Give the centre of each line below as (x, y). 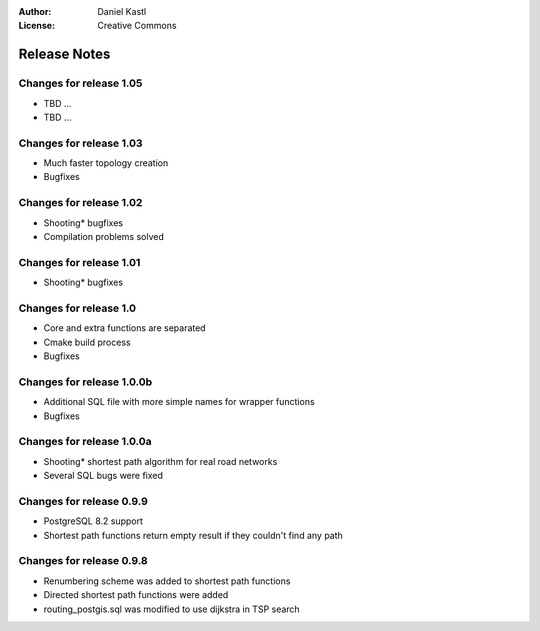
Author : (35, 11)
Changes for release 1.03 (81, 143)
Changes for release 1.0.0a (85, 442)
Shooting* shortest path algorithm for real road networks (160, 461)
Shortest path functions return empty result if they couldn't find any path (193, 535)
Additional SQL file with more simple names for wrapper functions (179, 402)
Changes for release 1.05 (80, 83)
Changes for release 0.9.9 (83, 501)
